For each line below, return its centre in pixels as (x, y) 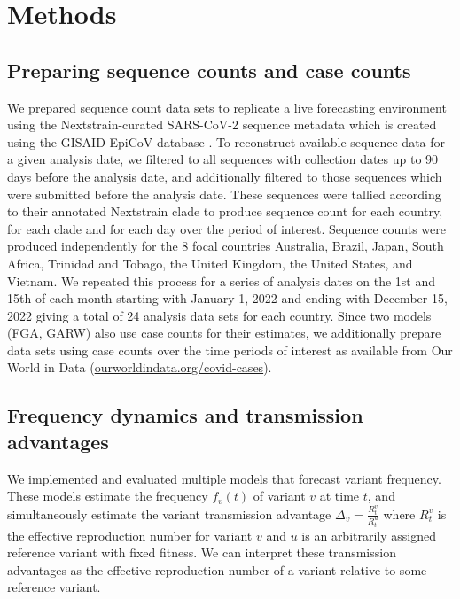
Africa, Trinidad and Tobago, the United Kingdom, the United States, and (210, 263)
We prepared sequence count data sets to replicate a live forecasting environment (227, 107)
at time (339, 496)
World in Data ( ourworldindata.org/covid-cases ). (140, 367)
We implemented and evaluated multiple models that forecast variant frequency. (224, 478)
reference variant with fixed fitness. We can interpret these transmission (202, 552)
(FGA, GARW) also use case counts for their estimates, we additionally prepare (224, 333)
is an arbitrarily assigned (369, 535)
